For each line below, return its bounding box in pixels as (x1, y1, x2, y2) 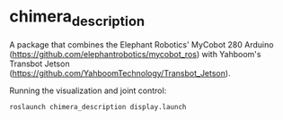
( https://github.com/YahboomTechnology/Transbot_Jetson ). (9, 67, 231, 78)
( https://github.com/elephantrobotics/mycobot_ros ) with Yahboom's (9, 48, 261, 59)
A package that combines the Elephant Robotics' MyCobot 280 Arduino (9, 39, 274, 50)
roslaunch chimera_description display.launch (9, 102, 187, 111)
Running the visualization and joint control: (9, 85, 167, 96)
